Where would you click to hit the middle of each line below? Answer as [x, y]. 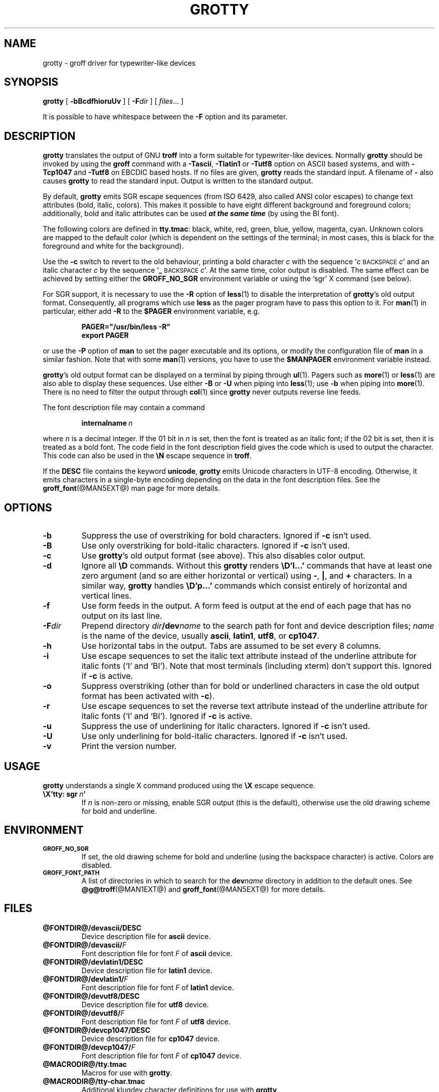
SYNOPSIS [31, 82]
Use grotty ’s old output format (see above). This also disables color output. [223, 556]
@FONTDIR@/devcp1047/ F [89, 1047]
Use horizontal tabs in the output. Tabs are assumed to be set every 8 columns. [231, 646]
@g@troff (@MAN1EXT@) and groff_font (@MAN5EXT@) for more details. [203, 889]
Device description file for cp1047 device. [151, 1038]
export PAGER [105, 335]
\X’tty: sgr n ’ [64, 794]
